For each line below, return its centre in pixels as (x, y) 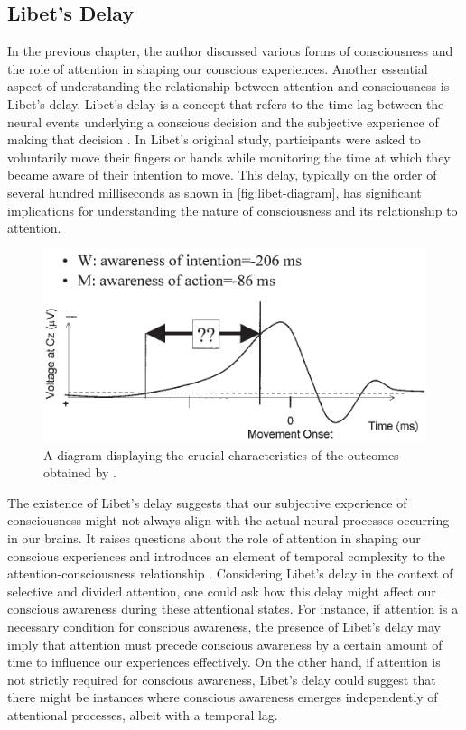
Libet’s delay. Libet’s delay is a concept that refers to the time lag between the (226, 103)
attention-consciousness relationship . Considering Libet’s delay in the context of (230, 573)
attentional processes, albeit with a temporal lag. (143, 714)
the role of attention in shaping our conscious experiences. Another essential (218, 68)
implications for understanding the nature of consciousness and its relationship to (233, 210)
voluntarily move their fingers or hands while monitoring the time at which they (229, 157)
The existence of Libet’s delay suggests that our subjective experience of (207, 502)
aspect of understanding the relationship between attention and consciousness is (228, 86)
